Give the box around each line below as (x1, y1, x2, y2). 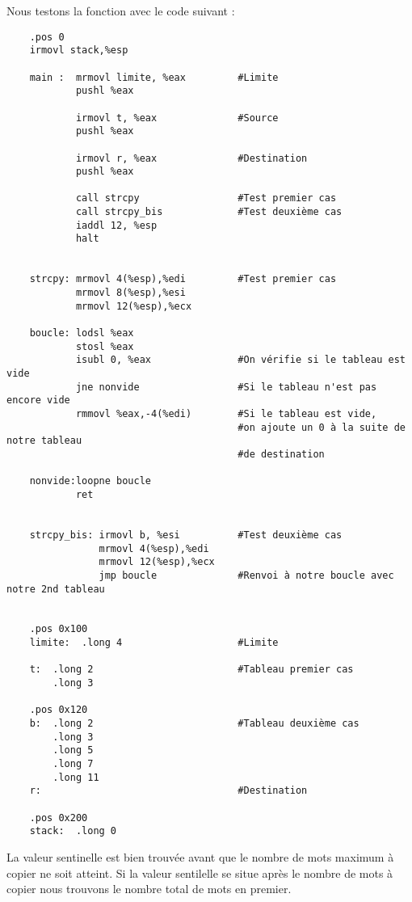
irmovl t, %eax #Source (75, 112, 279, 124)
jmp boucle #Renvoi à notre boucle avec (99, 569, 394, 581)
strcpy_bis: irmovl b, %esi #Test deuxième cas (29, 529, 343, 541)
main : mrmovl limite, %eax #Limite (29, 71, 279, 83)
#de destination (238, 448, 325, 460)
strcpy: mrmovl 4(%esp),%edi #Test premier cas (29, 273, 337, 285)
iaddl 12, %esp (75, 219, 158, 231)
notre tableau (6, 435, 82, 447)
